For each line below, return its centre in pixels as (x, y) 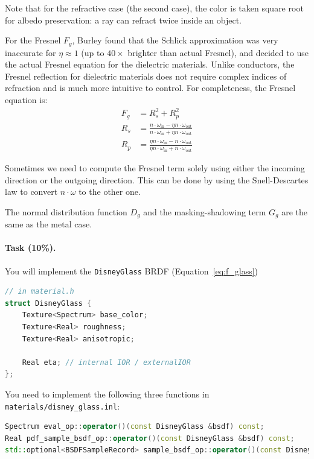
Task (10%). (30, 248)
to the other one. (110, 192)
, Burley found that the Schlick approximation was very (175, 40)
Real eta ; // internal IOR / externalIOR (106, 362)
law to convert (31, 192)
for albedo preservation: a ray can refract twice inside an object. (123, 20)
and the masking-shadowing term (205, 211)
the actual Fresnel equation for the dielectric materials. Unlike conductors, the (150, 64)
